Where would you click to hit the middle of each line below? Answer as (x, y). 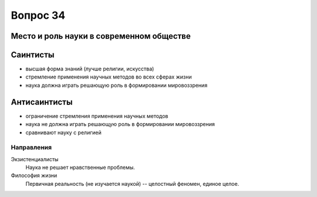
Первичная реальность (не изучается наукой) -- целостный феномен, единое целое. (132, 184)
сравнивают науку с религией (64, 133)
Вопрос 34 (38, 15)
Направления (31, 148)
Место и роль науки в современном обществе (101, 36)
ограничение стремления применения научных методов (97, 116)
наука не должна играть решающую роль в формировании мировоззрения (120, 124)
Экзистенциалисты (35, 159)
